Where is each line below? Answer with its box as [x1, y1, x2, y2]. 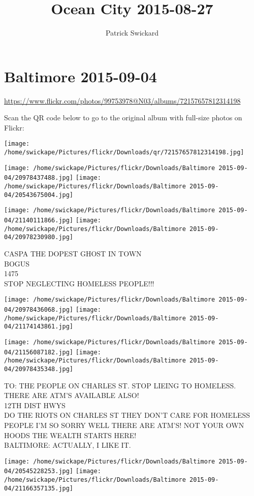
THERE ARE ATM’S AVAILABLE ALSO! [4, 390, 139, 401]
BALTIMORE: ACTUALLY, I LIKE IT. [4, 440, 131, 450]
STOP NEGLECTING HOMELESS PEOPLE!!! [4, 278, 154, 288]
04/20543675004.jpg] [4, 191, 74, 199]
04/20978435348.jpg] [4, 365, 74, 373]
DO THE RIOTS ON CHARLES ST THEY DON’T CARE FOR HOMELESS [4, 410, 250, 420]
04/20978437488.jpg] [4, 174, 74, 182]
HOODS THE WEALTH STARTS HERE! [4, 429, 137, 440]
